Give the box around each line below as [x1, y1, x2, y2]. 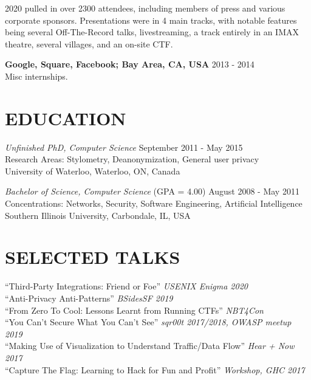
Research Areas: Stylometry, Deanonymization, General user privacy [5, 153, 259, 165]
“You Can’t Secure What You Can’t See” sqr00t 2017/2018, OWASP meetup [5, 316, 292, 328]
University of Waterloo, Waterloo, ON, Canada [5, 164, 180, 177]
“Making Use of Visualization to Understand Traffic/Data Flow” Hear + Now [5, 339, 295, 352]
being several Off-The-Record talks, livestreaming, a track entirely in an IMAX [5, 26, 299, 38]
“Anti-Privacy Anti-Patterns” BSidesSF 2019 [5, 291, 173, 304]
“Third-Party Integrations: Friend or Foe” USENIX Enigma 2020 [5, 280, 248, 292]
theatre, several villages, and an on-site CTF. [5, 37, 173, 50]
